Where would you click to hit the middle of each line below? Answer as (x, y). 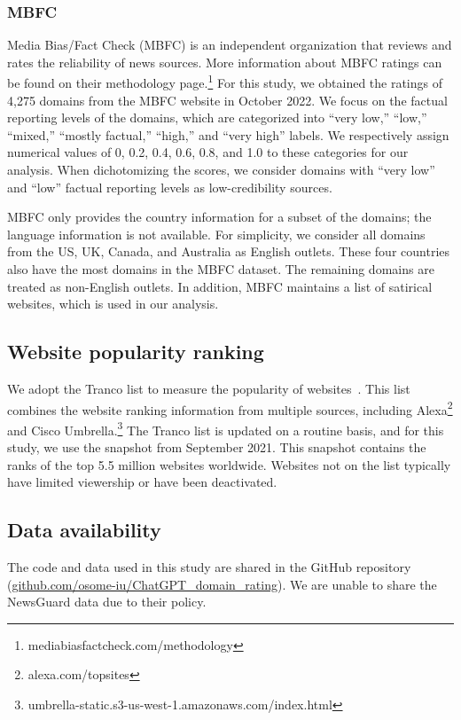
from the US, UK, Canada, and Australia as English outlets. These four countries (228, 251)
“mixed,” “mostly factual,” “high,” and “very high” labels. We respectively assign (228, 134)
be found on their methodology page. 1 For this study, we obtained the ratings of (225, 82)
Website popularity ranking (136, 352)
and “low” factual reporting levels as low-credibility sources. (170, 187)
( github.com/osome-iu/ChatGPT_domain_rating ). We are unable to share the (222, 584)
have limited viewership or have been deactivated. (142, 482)
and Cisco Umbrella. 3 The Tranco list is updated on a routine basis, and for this (226, 428)
